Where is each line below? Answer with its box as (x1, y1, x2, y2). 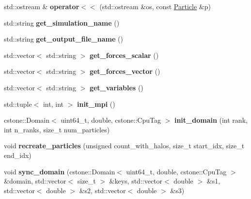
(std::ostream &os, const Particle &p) (99, 1, 211, 11)
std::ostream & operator (4, 1, 79, 11)
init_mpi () (77, 99, 115, 109)
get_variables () (89, 82, 143, 92)
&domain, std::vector (4, 176, 66, 186)
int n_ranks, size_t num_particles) (4, 124, 110, 134)
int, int (43, 99, 63, 109)
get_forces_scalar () (89, 50, 159, 60)
